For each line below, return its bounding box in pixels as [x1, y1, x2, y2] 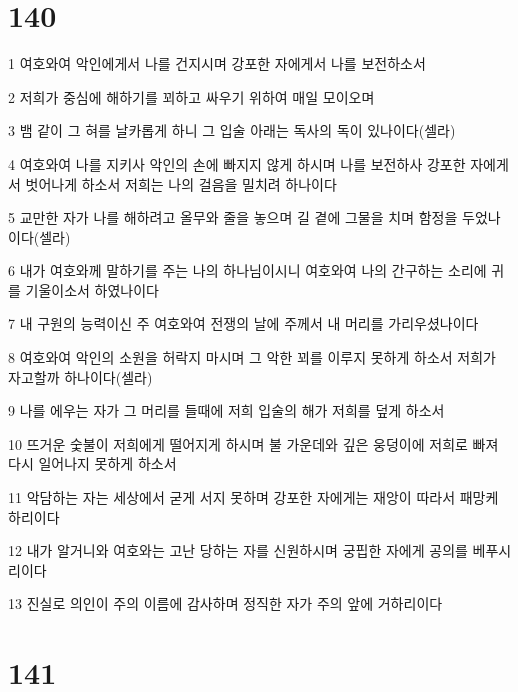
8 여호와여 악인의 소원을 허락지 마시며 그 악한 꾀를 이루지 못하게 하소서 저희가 [8, 347, 496, 368]
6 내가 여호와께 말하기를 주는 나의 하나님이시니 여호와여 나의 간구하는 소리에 [8, 260, 487, 281]
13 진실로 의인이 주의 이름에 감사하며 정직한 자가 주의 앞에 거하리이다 [8, 593, 443, 614]
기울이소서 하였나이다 [25, 279, 160, 300]
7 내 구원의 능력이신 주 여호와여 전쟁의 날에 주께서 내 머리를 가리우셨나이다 [8, 313, 479, 334]
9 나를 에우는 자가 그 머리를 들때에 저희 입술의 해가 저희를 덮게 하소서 [8, 400, 445, 421]
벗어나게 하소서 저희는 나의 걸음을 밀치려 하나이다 [25, 173, 337, 194]
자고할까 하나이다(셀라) [8, 366, 153, 387]
